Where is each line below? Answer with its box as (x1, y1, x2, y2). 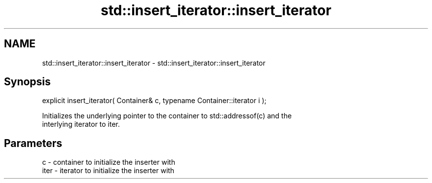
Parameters (4, 137, 62, 149)
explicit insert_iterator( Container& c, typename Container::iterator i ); (42, 96, 267, 105)
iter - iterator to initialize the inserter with (42, 166, 175, 175)
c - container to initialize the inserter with (42, 158, 176, 167)
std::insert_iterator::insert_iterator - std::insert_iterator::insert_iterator (42, 58, 266, 67)
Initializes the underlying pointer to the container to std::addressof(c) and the (42, 111, 292, 120)
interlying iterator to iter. (42, 120, 120, 129)
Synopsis (4, 75, 51, 88)
